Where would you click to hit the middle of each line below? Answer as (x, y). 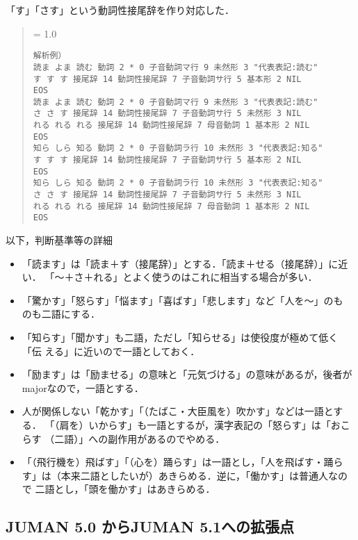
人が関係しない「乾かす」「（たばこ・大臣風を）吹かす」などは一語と (178, 411)
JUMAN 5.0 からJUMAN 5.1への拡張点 (150, 526)
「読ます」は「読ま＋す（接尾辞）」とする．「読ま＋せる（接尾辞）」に (180, 263)
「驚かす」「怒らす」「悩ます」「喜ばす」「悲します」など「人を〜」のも (182, 300)
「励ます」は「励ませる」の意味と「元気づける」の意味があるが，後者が (187, 374)
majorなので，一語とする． (83, 387)
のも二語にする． (61, 314)
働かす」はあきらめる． (162, 489)
